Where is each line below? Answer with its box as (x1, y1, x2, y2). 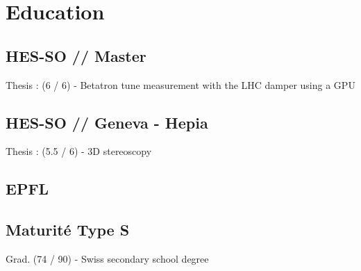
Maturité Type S (6, 219, 130, 240)
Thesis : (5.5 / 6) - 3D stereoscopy (6, 144, 152, 158)
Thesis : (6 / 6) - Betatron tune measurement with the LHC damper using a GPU (6, 77, 355, 92)
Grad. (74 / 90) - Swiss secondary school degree (6, 251, 209, 265)
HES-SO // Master (6, 44, 146, 66)
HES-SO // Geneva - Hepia (6, 111, 208, 133)
